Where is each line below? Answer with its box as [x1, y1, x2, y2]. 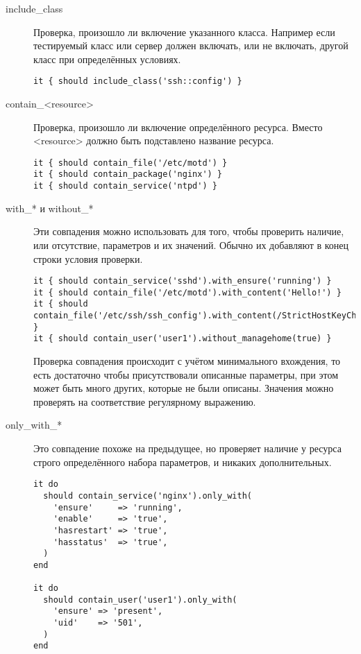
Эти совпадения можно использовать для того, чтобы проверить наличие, [33, 224, 344, 239]
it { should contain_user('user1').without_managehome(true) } [33, 334, 332, 344]
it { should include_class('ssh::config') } [33, 76, 242, 87]
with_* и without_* [6, 200, 94, 215]
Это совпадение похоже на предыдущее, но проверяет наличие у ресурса [33, 441, 342, 456]
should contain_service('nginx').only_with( [43, 490, 252, 501]
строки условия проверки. [33, 251, 143, 266]
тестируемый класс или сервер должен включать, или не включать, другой [33, 38, 349, 53]
